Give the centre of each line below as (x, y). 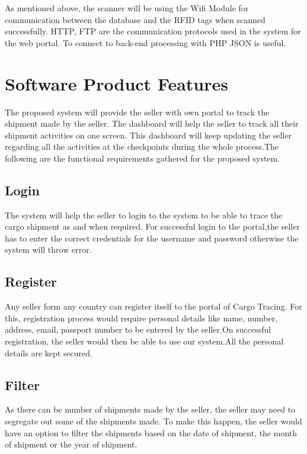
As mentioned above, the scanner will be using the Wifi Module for (127, 8)
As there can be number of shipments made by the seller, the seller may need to (150, 409)
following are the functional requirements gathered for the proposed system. (143, 158)
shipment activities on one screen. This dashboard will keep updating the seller (148, 135)
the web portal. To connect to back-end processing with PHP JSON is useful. (145, 42)
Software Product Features (116, 83)
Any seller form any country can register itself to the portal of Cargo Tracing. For (153, 306)
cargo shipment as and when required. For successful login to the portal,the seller (152, 226)
